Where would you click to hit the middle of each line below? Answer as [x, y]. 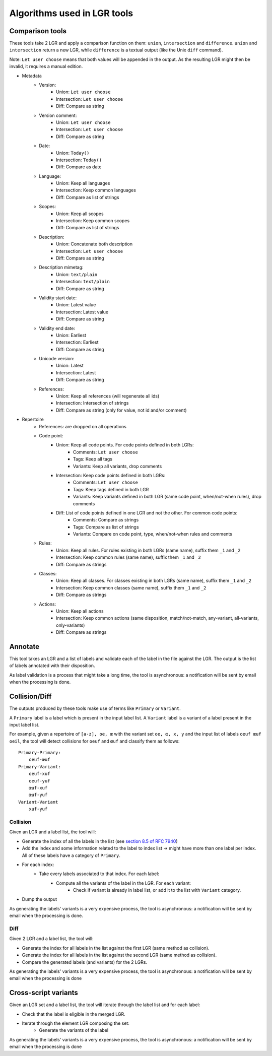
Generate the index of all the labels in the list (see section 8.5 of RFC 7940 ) [100, 841]
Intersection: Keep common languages [96, 190]
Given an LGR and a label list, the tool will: [53, 832]
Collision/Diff [30, 697]
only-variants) [71, 625]
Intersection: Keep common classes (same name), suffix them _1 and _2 [131, 587]
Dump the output [40, 899]
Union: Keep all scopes [80, 214]
